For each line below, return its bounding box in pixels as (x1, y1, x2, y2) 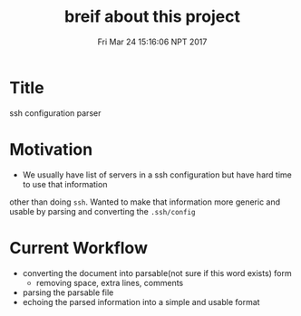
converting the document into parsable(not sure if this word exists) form (22, 267, 292, 278)
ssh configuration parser (9, 107, 102, 119)
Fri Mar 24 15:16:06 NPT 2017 (97, 36, 208, 47)
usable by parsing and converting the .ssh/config (9, 206, 196, 216)
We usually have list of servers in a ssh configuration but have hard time (22, 169, 292, 180)
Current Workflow (9, 237, 148, 258)
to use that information (22, 178, 108, 189)
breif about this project (64, 6, 240, 27)
